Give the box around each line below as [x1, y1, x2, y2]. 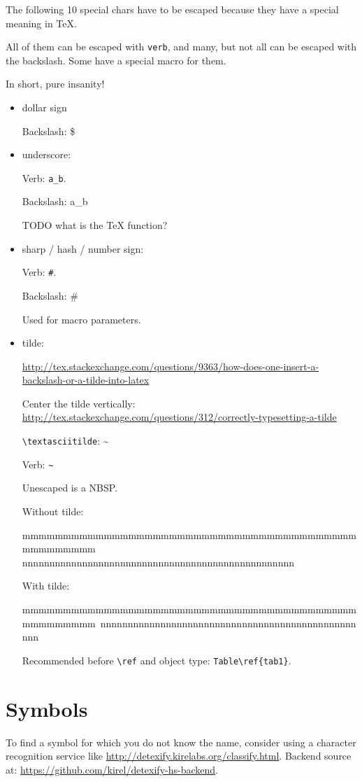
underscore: [22, 147, 71, 162]
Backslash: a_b [22, 194, 88, 209]
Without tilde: [22, 503, 84, 518]
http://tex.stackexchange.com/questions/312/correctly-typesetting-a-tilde [22, 410, 337, 424]
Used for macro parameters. [22, 312, 141, 326]
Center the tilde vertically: [22, 396, 136, 410]
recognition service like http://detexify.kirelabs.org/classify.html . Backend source [6, 748, 352, 763]
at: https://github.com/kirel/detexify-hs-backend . [6, 762, 218, 776]
